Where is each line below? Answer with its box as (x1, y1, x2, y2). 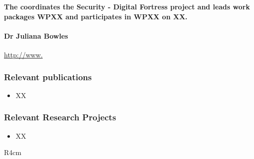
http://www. (4, 49, 43, 59)
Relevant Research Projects (4, 111, 116, 123)
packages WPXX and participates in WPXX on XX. (4, 11, 188, 21)
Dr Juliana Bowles (4, 30, 68, 41)
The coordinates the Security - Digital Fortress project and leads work (4, 1, 250, 11)
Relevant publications (4, 70, 92, 83)
